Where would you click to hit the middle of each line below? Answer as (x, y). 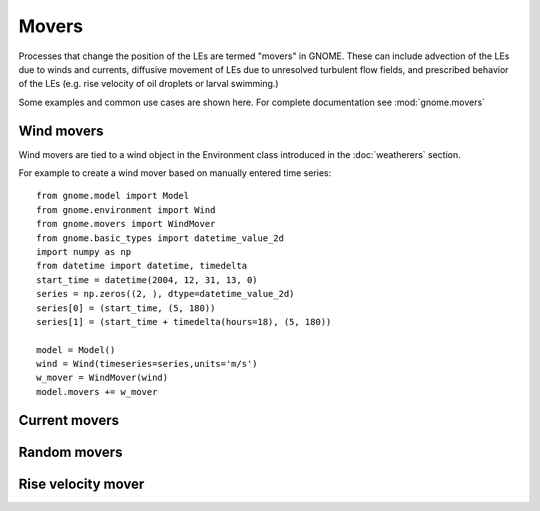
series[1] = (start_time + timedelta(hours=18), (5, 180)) (184, 321)
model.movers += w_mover (97, 391)
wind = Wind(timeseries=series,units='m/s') (147, 364)
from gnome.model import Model (113, 196)
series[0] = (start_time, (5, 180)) (126, 308)
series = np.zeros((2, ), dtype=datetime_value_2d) (165, 294)
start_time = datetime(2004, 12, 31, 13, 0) (147, 279)
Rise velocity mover (81, 483)
